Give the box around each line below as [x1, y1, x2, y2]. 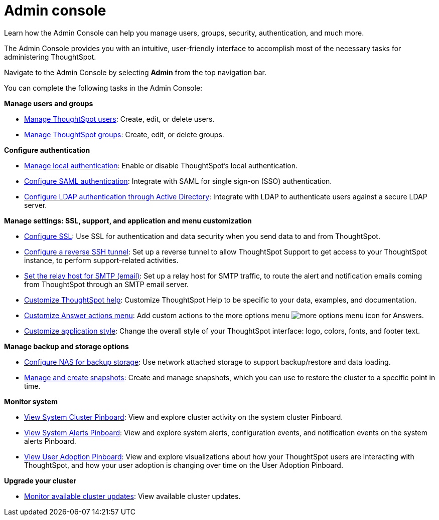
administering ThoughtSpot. [4, 52, 96, 61]
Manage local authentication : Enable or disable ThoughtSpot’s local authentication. [24, 161, 298, 170]
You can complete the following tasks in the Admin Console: [4, 83, 203, 92]
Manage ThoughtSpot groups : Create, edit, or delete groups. [24, 130, 224, 139]
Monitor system [4, 397, 58, 406]
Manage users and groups [4, 99, 93, 108]
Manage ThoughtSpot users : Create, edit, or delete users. [24, 114, 215, 123]
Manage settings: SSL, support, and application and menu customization [4, 216, 252, 225]
